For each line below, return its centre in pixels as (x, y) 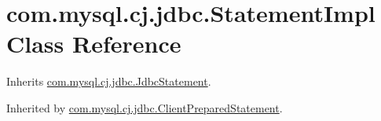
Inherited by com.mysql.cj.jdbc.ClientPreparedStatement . (145, 107)
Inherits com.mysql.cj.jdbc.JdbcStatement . (109, 81)
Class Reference (94, 44)
